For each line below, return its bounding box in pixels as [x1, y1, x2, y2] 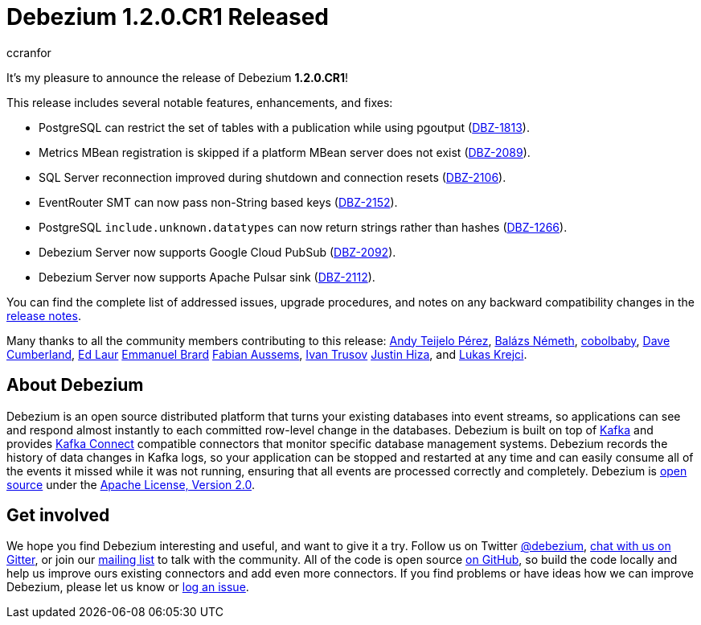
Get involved [6, 505, 110, 526]
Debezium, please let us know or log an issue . [6, 580, 249, 594]
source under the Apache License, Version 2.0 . [6, 477, 256, 491]
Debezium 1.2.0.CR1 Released [6, 3, 330, 31]
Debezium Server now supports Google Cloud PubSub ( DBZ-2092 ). [39, 245, 396, 259]
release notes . [6, 308, 81, 323]
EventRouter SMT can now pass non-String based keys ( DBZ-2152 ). [39, 195, 398, 209]
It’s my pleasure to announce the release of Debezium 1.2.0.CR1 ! [6, 70, 349, 84]
